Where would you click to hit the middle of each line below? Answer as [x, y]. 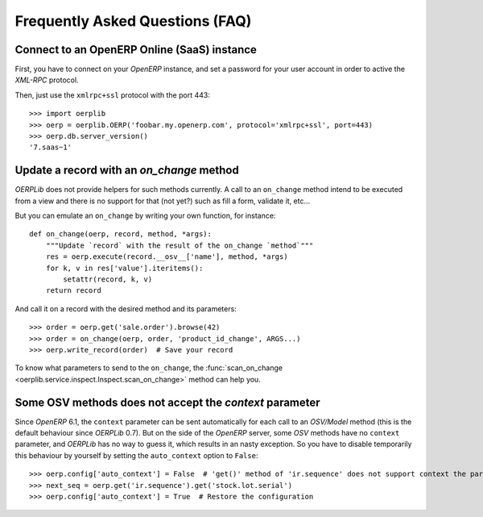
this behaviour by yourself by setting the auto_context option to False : [136, 455]
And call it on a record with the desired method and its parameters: [126, 309]
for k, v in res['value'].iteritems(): [124, 268]
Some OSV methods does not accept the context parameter [168, 402]
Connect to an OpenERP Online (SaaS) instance [136, 50]
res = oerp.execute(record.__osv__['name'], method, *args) [167, 257]
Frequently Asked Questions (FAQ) [133, 21]
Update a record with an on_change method [127, 171]
